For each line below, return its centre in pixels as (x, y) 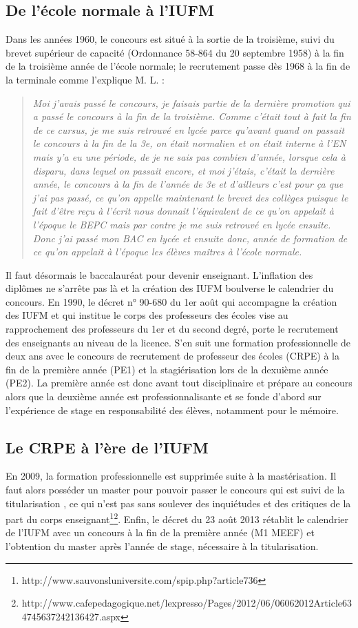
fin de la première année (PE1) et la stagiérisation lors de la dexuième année (167, 369)
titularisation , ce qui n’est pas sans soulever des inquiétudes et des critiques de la (178, 503)
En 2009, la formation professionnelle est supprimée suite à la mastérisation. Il (171, 476)
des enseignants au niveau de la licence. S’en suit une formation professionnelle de (178, 342)
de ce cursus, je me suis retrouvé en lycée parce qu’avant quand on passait (189, 129)
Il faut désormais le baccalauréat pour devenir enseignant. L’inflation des (159, 274)
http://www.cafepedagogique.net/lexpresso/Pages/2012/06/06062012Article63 (187, 603)
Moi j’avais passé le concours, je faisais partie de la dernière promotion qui (191, 102)
